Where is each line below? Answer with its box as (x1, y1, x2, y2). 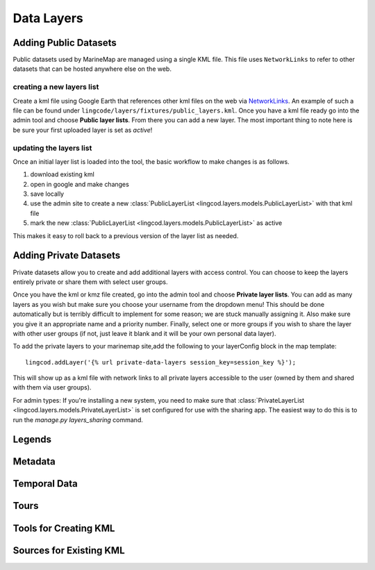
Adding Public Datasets (12, 37, 117, 49)
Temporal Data (12, 478, 78, 489)
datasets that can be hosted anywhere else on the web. (12, 65, 172, 73)
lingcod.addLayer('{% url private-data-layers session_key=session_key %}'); (25, 358, 297, 366)
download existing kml (30, 170, 95, 178)
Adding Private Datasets (12, 250, 121, 262)
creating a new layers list (12, 82, 99, 92)
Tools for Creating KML (12, 522, 115, 534)
